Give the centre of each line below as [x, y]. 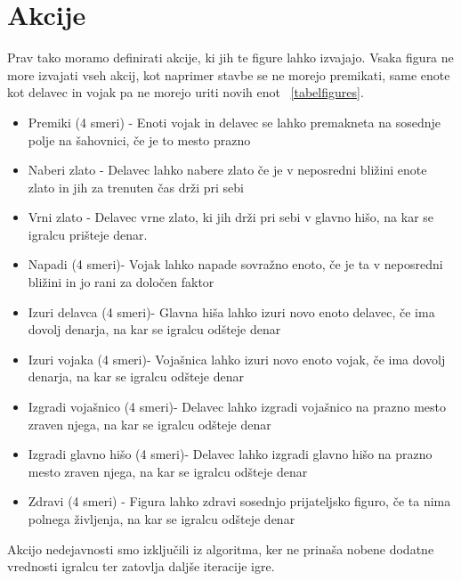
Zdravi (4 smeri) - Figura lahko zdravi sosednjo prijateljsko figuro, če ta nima [239, 501]
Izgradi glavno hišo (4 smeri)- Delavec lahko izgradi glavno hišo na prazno [230, 454]
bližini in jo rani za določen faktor [121, 282]
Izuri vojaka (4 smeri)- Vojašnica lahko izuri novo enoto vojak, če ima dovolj [237, 359]
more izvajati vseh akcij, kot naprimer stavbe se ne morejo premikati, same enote [229, 74]
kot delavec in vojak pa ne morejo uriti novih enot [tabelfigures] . [186, 92]
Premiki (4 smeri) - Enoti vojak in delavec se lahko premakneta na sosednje [234, 122]
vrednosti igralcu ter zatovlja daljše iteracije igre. [141, 566]
